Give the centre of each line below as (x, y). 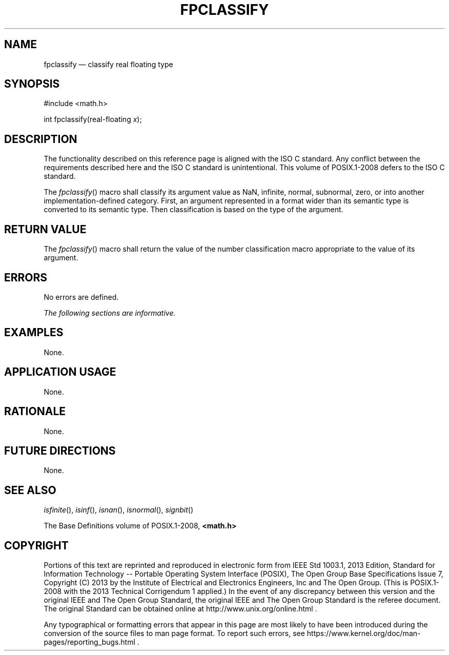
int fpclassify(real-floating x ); (93, 119)
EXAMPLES (34, 333)
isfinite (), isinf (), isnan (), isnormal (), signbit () (118, 510)
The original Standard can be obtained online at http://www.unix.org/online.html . (180, 609)
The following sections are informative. (110, 313)
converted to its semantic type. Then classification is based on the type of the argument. (193, 210)
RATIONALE (35, 412)
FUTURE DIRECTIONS (60, 451)
